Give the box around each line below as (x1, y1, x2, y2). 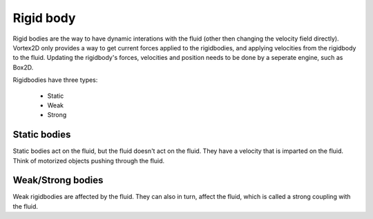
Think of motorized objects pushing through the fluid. (12, 156, 165, 165)
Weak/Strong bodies (12, 174, 104, 186)
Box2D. (12, 63, 34, 72)
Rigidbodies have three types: (12, 76, 98, 84)
